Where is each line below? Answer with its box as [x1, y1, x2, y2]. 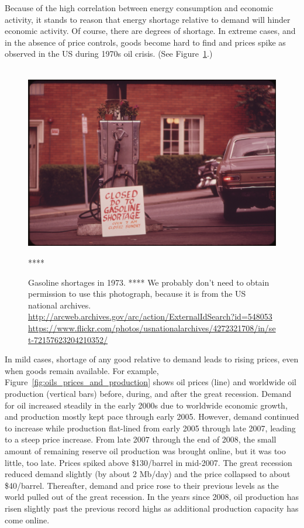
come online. [5, 513, 50, 526]
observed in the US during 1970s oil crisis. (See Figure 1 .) [5, 47, 213, 60]
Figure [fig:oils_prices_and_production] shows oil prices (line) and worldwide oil [5, 376, 297, 388]
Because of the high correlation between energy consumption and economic [5, 2, 274, 13]
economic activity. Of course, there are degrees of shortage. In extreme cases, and [5, 25, 296, 37]
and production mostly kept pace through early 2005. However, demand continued [5, 410, 299, 423]
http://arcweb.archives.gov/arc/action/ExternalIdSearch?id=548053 [28, 310, 272, 323]
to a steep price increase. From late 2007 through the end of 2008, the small [5, 433, 277, 445]
